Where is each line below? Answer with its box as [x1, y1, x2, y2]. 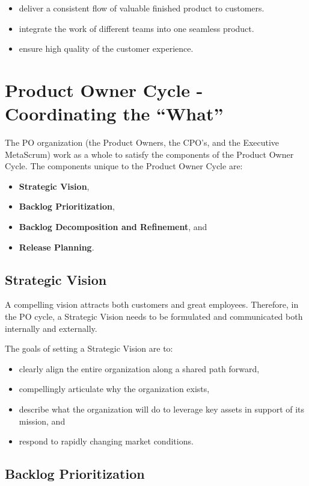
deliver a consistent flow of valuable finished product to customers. [19, 2, 265, 14]
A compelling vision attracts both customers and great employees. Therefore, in [5, 298, 299, 311]
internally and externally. [5, 322, 97, 334]
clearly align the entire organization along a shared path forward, [19, 362, 260, 375]
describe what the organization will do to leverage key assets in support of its [19, 403, 305, 416]
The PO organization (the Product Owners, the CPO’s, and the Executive [5, 136, 280, 149]
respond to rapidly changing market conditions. [19, 435, 194, 447]
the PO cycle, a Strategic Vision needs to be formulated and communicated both [5, 310, 303, 323]
